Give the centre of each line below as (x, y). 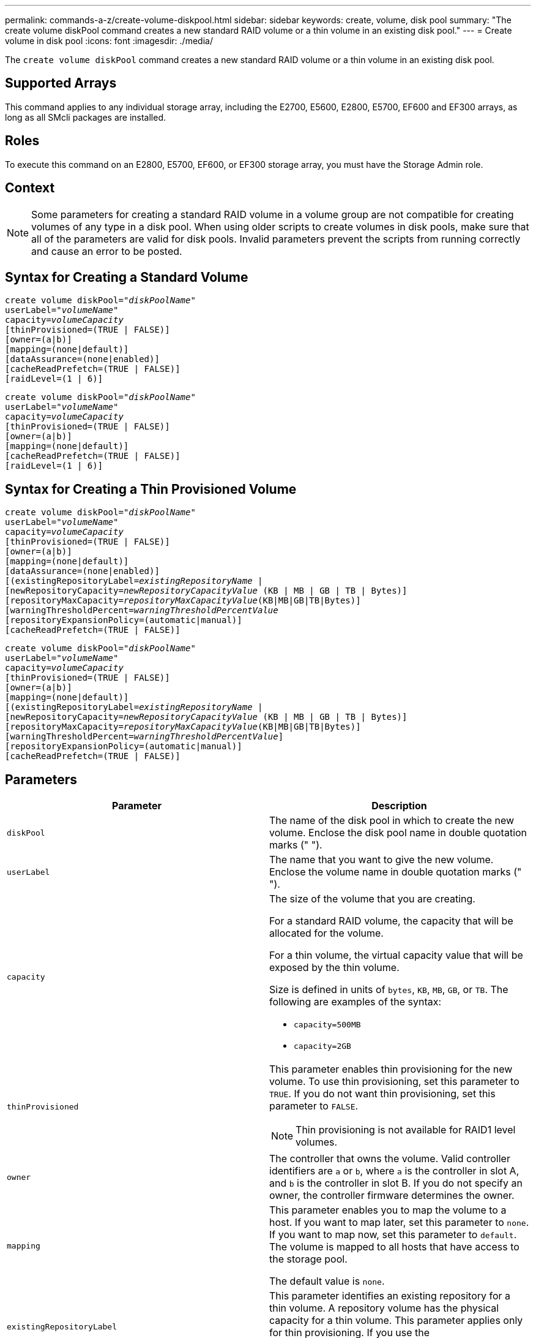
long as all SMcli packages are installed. (85, 117)
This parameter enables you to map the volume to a (388, 1210)
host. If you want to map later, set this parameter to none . (399, 1223)
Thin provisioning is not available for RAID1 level (406, 1130)
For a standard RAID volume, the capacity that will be (391, 921)
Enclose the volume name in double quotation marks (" (396, 872)
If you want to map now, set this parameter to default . (393, 1235)
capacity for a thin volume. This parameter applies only (396, 1321)
